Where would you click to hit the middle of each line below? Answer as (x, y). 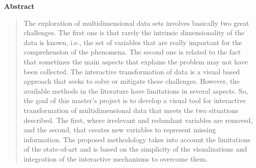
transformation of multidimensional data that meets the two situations (131, 110)
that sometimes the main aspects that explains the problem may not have (136, 61)
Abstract (19, 6)
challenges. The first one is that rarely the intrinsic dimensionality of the (134, 32)
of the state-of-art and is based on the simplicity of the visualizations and (135, 149)
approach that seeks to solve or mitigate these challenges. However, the (131, 81)
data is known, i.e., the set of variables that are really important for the (133, 42)
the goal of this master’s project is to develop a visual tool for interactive (135, 100)
